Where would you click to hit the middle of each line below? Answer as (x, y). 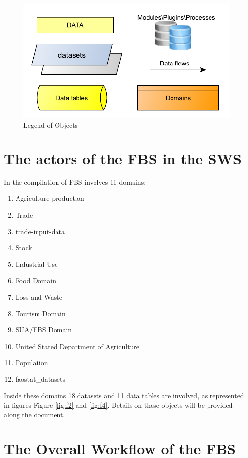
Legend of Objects (51, 125)
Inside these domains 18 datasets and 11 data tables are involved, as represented (124, 395)
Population (32, 362)
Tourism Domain (40, 313)
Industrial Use (37, 264)
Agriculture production (50, 198)
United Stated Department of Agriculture (77, 346)
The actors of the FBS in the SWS (123, 158)
